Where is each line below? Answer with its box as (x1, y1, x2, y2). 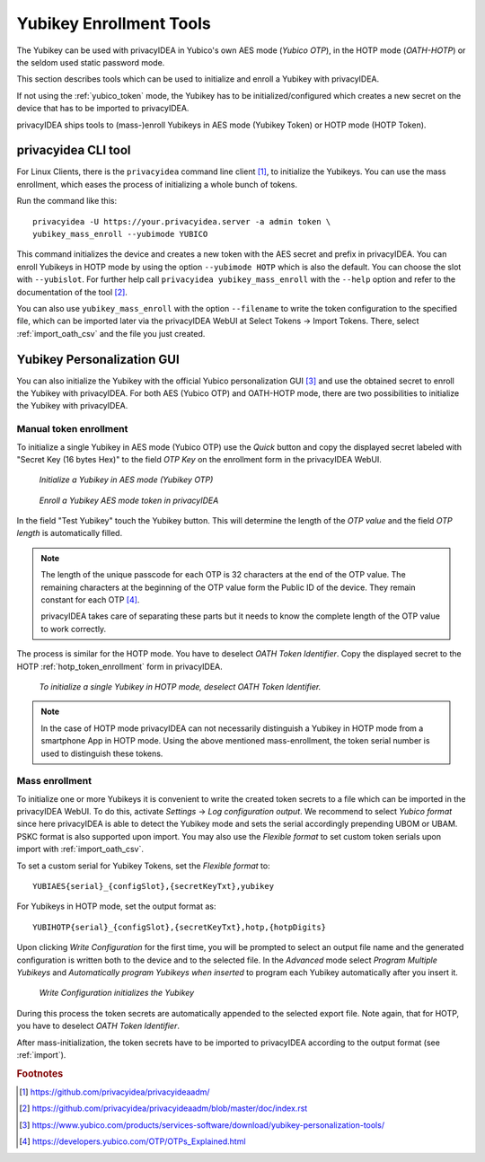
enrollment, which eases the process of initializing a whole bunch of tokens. (16, 179, 298, 189)
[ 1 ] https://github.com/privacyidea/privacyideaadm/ (19, 1087, 210, 1097)
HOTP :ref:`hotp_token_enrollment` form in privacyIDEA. (16, 661, 224, 672)
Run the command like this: (16, 196, 117, 207)
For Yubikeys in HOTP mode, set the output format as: (16, 901, 216, 911)
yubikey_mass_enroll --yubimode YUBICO (32, 229, 208, 239)
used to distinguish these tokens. (40, 748, 163, 759)
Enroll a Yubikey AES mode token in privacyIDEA (39, 495, 219, 506)
